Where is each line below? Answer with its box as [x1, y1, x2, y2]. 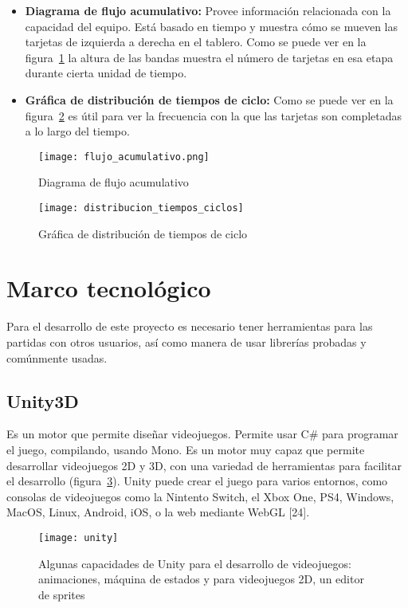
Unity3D [6, 388, 79, 413]
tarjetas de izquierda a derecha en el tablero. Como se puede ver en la [25, 33, 367, 50]
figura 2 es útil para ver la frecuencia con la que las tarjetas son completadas [25, 107, 402, 124]
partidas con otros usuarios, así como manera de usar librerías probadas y [6, 333, 367, 350]
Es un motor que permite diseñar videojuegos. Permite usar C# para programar [6, 426, 398, 442]
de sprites [38, 586, 85, 602]
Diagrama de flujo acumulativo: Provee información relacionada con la [25, 2, 391, 18]
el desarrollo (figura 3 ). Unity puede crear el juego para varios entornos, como [6, 473, 388, 489]
